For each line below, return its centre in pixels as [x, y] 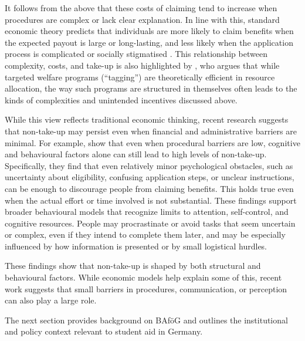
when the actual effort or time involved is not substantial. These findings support [151, 200]
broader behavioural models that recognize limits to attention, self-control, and [147, 212]
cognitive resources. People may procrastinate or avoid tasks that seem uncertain [150, 223]
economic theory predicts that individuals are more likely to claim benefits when [149, 31]
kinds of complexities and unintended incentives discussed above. [121, 99]
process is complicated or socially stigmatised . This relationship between [136, 54]
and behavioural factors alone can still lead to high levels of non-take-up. [136, 154]
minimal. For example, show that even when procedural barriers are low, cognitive [152, 142]
